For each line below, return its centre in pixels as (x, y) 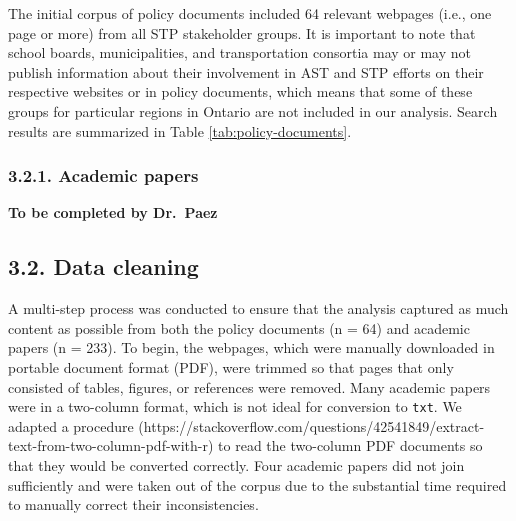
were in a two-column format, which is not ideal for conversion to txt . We (235, 406)
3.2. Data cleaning (103, 266)
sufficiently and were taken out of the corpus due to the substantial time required (257, 484)
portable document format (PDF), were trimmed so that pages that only (231, 366)
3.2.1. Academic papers (103, 175)
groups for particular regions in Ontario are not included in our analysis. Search (253, 110)
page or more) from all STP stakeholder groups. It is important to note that (242, 32)
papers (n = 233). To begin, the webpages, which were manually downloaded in (251, 347)
